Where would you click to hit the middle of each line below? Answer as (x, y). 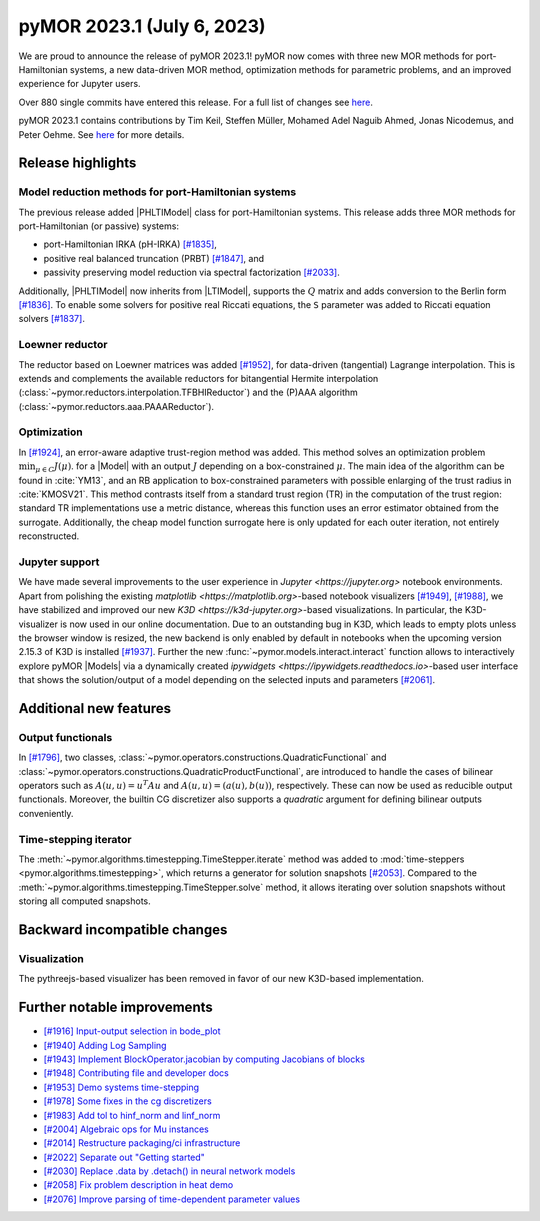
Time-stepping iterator (75, 839)
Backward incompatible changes (123, 929)
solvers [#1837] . (51, 319)
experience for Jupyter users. (79, 84)
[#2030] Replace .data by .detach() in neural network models (169, 1171)
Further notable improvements (116, 1007)
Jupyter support (59, 562)
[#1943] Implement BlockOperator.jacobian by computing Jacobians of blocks (204, 1059)
